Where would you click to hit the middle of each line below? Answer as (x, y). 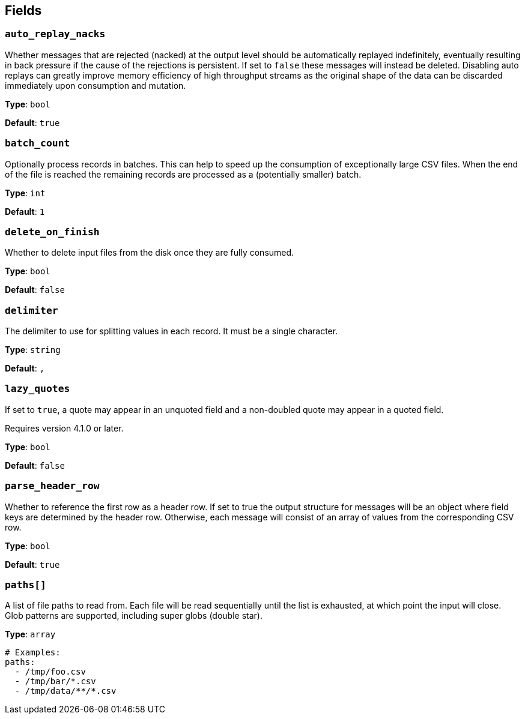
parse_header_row (52, 486)
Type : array (30, 634)
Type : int (25, 193)
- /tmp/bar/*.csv (55, 681)
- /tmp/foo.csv (50, 672)
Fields (23, 11)
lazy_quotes (38, 389)
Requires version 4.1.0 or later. (64, 428)
